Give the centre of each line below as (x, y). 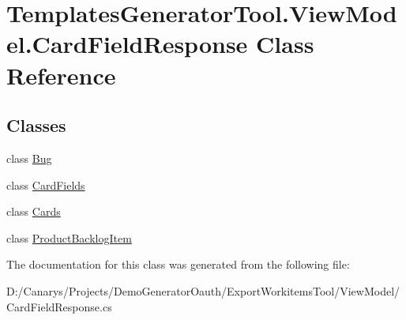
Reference (61, 75)
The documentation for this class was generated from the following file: (178, 264)
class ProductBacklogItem (69, 237)
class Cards (34, 211)
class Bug (29, 158)
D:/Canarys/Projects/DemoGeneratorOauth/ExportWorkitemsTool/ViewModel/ (203, 290)
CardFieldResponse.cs (59, 306)
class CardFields (46, 184)
